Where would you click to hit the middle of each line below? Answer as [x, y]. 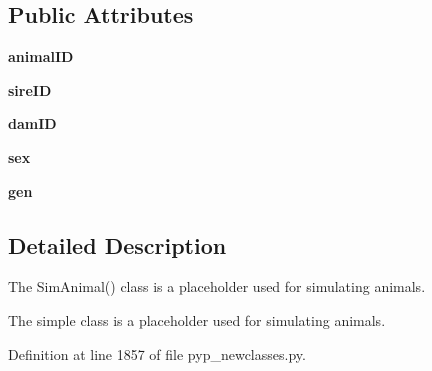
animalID [41, 56]
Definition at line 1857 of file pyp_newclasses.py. [157, 353]
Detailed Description [117, 244]
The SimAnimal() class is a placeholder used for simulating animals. [217, 286]
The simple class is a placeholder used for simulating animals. [197, 319]
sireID [30, 89]
